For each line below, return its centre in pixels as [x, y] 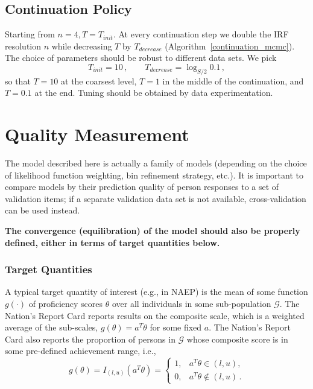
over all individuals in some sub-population [191, 304]
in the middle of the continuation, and [233, 81]
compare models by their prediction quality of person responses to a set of [142, 187]
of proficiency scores [66, 304]
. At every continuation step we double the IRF [201, 34]
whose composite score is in [237, 339]
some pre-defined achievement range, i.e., [81, 351]
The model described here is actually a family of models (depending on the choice [156, 163]
